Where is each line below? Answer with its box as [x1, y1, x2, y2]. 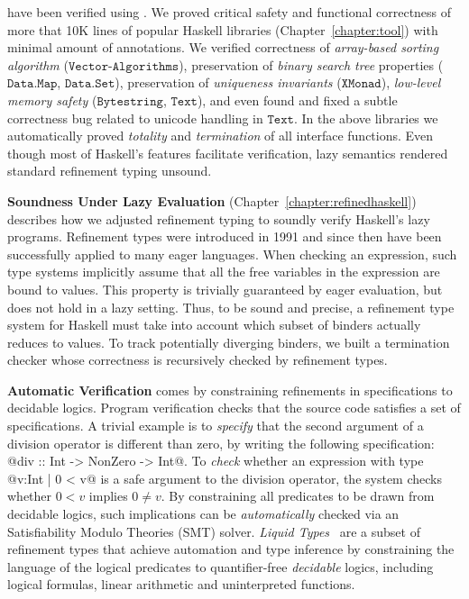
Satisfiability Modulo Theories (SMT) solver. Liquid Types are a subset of [7, 522, 420, 540]
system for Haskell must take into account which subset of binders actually [7, 315, 421, 334]
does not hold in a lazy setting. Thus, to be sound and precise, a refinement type [7, 297, 455, 316]
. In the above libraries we [293, 108, 438, 127]
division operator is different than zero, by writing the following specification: [7, 433, 435, 452]
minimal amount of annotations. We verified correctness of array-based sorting [7, 38, 439, 57]
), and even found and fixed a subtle [197, 90, 398, 109]
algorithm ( [7, 55, 69, 74]
